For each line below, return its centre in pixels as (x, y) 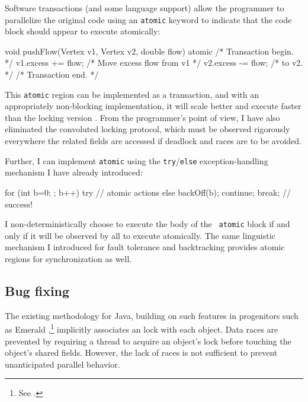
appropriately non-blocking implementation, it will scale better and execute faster (153, 106)
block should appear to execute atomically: (83, 31)
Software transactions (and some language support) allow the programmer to (145, 8)
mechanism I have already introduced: (74, 172)
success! (19, 204)
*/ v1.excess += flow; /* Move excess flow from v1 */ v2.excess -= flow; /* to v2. (154, 63)
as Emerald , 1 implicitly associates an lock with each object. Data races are (142, 328)
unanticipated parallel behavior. (62, 364)
